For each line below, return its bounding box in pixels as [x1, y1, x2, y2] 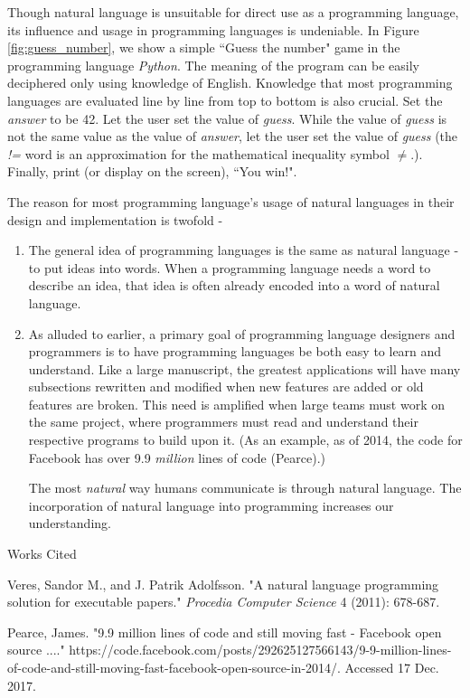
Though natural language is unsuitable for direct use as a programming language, [7, 3, 459, 21]
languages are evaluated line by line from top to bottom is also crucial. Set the [7, 90, 443, 109]
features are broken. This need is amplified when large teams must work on [28, 394, 446, 413]
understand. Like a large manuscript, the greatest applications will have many [28, 359, 461, 378]
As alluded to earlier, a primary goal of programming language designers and [28, 324, 456, 343]
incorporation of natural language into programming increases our [28, 495, 394, 514]
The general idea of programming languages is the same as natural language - [28, 241, 459, 259]
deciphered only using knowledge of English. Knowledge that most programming [7, 73, 453, 92]
